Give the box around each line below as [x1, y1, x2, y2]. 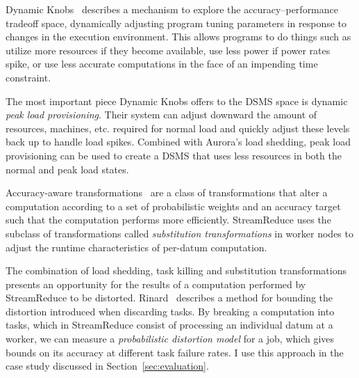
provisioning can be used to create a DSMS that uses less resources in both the [6, 148, 342, 162]
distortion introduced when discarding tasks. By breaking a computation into [6, 304, 335, 318]
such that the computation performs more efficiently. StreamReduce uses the [6, 212, 331, 227]
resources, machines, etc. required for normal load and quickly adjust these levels [6, 120, 350, 135]
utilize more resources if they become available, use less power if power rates [6, 42, 331, 57]
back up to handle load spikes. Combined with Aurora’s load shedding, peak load [6, 134, 351, 149]
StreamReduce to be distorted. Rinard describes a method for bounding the [6, 290, 333, 305]
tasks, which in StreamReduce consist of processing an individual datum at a [6, 317, 333, 332]
